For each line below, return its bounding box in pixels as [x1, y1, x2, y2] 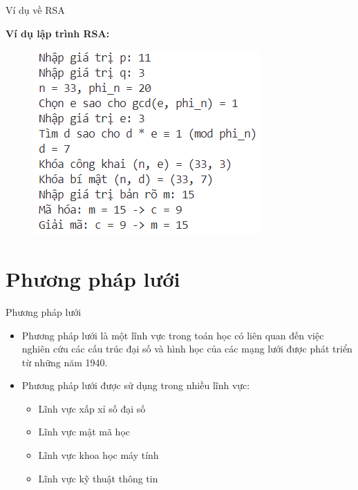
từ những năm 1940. [21, 355, 108, 369]
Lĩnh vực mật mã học [38, 424, 131, 439]
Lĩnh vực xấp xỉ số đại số [38, 401, 146, 415]
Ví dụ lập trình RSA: [6, 26, 110, 40]
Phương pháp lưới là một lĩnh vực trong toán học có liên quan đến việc [21, 328, 324, 342]
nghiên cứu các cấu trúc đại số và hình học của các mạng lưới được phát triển [21, 341, 352, 356]
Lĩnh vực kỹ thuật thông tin [38, 471, 158, 485]
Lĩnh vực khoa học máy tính [38, 448, 159, 462]
